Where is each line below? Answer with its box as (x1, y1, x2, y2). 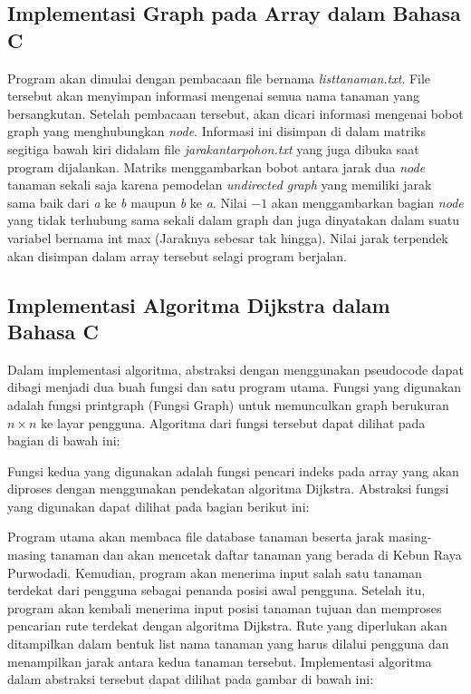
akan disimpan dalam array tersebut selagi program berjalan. (7, 246, 348, 265)
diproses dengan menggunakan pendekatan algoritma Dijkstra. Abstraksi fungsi (7, 479, 449, 498)
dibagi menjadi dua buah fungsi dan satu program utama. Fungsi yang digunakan (7, 377, 462, 396)
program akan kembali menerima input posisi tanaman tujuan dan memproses (7, 598, 442, 617)
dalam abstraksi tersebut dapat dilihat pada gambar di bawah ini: (7, 670, 374, 689)
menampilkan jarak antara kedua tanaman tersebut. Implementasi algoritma (7, 651, 432, 670)
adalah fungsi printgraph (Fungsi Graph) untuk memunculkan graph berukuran (7, 395, 449, 414)
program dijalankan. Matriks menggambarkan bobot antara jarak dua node (7, 157, 426, 176)
